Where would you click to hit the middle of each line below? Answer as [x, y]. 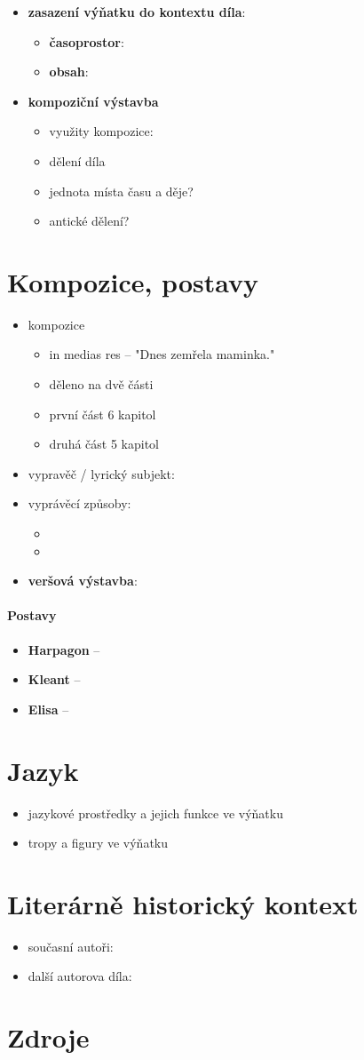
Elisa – [48, 709]
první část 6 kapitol [103, 414]
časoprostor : [87, 41]
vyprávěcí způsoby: [79, 503]
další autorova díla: [80, 976]
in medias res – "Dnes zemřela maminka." [162, 354]
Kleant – [54, 679]
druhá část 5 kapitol [104, 444]
